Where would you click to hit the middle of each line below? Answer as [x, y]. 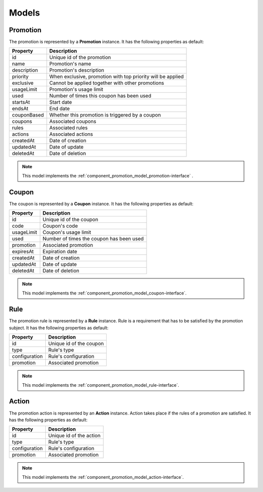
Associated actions [71, 134]
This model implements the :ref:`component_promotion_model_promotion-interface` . [108, 176]
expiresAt [23, 252]
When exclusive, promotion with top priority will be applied [117, 77]
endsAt [20, 109]
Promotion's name [70, 64]
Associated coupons [73, 121]
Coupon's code [60, 226]
